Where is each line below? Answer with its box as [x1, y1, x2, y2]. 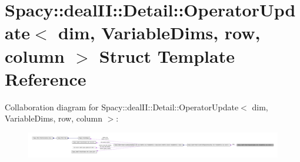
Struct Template [99, 43, 235, 67]
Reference [5, 66, 86, 90]
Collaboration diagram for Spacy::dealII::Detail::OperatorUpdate [5, 100, 239, 113]
